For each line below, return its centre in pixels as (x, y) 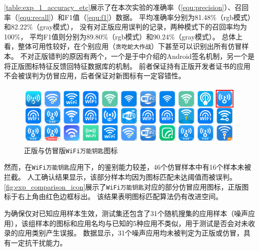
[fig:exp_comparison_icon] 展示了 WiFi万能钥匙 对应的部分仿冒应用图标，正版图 (127, 186)
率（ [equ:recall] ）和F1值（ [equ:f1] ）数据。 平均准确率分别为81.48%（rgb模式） (129, 17)
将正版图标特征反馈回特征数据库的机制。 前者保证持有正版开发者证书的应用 (127, 66)
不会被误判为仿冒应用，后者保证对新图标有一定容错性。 (95, 76)
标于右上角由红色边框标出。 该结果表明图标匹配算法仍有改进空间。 (113, 196)
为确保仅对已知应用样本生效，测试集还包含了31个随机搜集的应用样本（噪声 (126, 213)
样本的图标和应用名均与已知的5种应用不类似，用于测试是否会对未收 (145, 223)
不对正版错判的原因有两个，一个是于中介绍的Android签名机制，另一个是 (137, 56)
